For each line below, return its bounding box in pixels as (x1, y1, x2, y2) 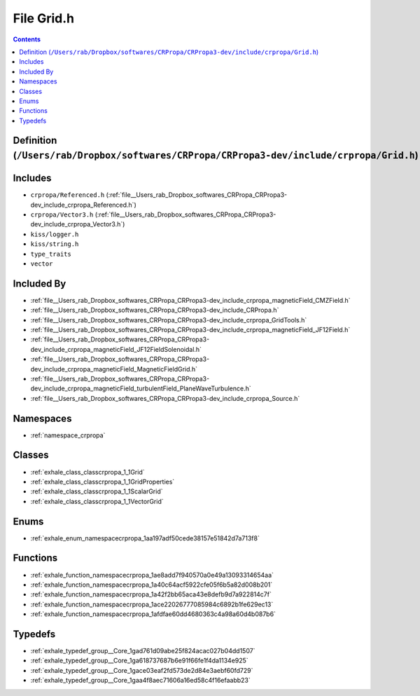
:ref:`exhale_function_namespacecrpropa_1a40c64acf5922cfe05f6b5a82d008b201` (30, 580, 273, 589)
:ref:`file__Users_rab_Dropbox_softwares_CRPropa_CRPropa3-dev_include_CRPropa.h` (30, 306, 279, 315)
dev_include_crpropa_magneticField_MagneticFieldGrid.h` (30, 364, 198, 373)
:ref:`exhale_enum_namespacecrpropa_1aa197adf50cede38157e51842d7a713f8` (30, 533, 260, 543)
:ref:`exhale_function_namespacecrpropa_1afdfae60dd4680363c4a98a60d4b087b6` (30, 610, 276, 618)
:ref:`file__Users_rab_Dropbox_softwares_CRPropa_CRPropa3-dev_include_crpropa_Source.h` (30, 394, 300, 402)
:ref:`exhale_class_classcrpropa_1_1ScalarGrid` (30, 487, 164, 496)
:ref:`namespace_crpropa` (30, 431, 106, 439)
